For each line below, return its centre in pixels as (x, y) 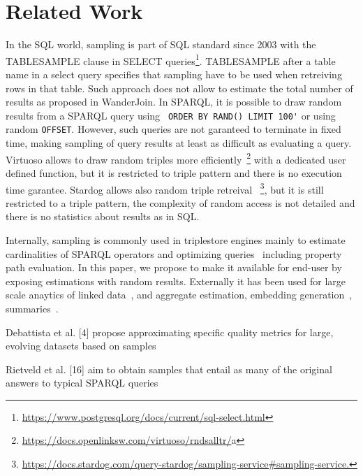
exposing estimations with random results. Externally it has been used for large (176, 281)
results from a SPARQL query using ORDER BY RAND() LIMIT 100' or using (171, 115)
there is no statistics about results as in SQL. (103, 216)
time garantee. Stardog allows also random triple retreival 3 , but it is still (165, 188)
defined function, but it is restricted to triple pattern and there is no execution (174, 172)
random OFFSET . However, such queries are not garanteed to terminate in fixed (173, 129)
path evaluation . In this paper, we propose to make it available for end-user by (174, 267)
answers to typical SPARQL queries (82, 383)
